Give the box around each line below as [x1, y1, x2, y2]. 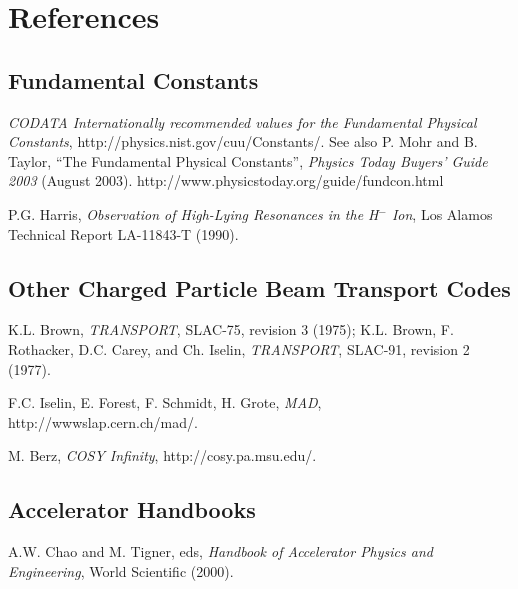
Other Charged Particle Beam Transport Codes [8, 272, 511, 303]
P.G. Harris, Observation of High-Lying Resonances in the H [8, 203, 379, 224]
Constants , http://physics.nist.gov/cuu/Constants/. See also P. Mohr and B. [8, 131, 478, 152]
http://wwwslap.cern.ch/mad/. [8, 411, 198, 432]
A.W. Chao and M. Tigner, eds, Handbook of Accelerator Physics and [8, 541, 433, 562]
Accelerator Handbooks [8, 494, 256, 525]
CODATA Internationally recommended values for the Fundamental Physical [8, 111, 477, 132]
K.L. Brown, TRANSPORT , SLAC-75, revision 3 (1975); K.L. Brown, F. [8, 319, 454, 340]
